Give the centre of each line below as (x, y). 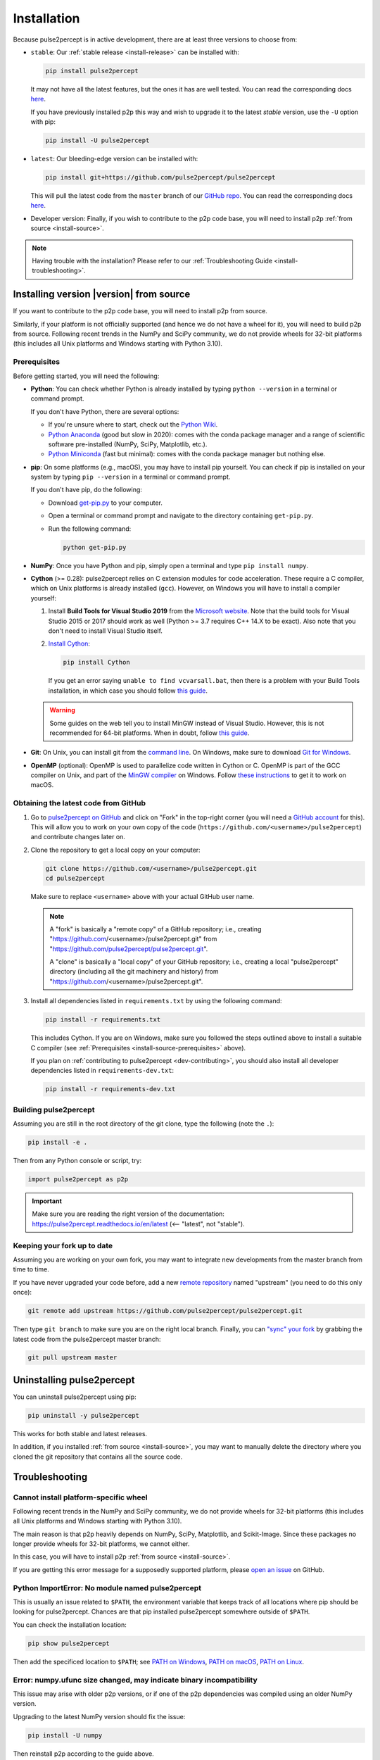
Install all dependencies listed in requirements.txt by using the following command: (156, 1001)
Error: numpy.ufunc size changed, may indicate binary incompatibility (135, 1680)
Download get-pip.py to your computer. (106, 503)
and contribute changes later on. (78, 837)
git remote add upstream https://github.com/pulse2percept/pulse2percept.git (165, 1311)
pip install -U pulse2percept (97, 140)
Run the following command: (90, 529)
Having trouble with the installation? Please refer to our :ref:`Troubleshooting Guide (152, 260)
